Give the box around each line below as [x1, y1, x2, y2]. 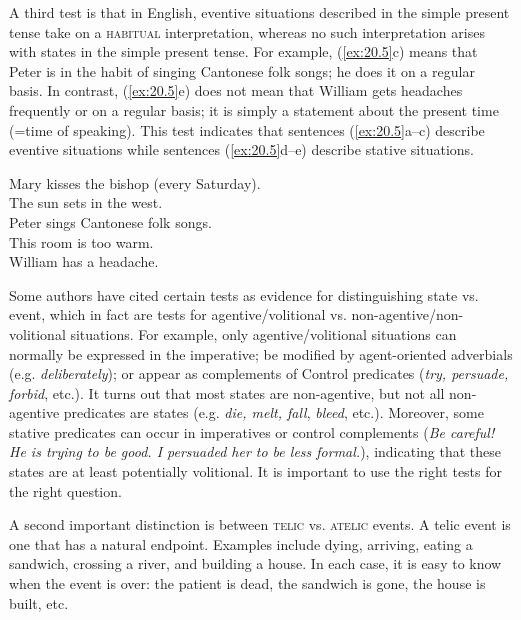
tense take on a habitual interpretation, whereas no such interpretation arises [9, 21, 485, 42]
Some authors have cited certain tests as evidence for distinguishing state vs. [9, 284, 479, 305]
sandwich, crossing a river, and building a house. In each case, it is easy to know [9, 553, 502, 574]
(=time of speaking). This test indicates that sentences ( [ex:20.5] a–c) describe [9, 119, 485, 140]
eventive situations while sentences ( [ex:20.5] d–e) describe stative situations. [9, 139, 474, 160]
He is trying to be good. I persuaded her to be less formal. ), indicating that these [9, 441, 502, 462]
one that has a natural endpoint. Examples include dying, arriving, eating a [9, 533, 473, 554]
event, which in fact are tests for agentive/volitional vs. [9, 304, 347, 325]
